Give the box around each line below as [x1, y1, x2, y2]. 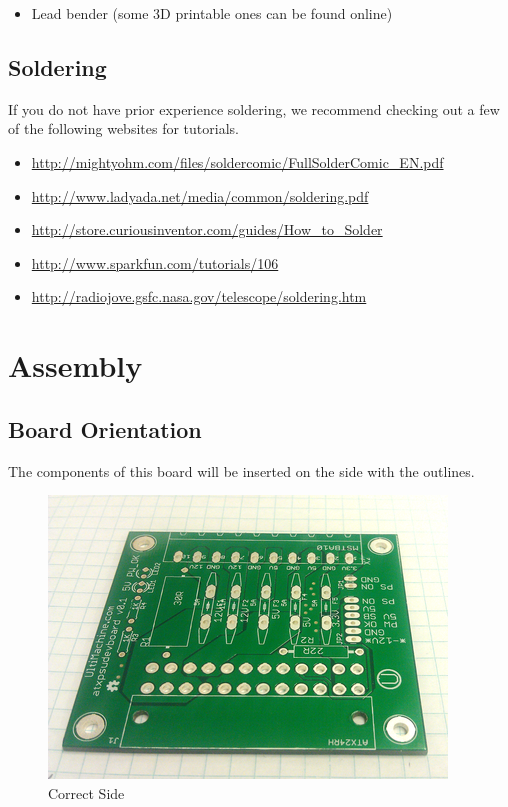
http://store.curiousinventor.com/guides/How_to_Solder [31, 219, 383, 240]
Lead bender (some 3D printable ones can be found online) [31, 3, 393, 23]
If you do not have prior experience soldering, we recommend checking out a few [8, 98, 500, 119]
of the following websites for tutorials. [8, 118, 239, 139]
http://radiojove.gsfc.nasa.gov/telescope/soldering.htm [31, 286, 367, 307]
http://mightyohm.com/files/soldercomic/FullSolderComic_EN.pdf [31, 151, 444, 172]
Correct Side [48, 782, 125, 803]
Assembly [8, 345, 143, 386]
